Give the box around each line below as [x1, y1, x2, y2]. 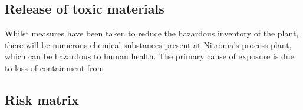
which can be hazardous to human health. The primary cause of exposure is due [5, 50, 294, 62]
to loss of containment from [5, 61, 104, 74]
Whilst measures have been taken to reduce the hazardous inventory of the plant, [5, 27, 299, 39]
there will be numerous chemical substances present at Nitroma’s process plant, [5, 38, 292, 51]
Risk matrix [5, 90, 79, 108]
